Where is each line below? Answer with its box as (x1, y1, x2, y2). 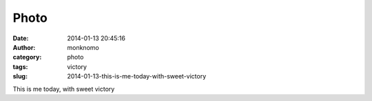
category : (12, 53, 42, 61)
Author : (12, 43, 36, 51)
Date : (12, 34, 29, 42)
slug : (12, 72, 28, 81)
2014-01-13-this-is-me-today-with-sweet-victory (67, 72, 207, 81)
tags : (12, 62, 28, 71)
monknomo (67, 43, 99, 51)
